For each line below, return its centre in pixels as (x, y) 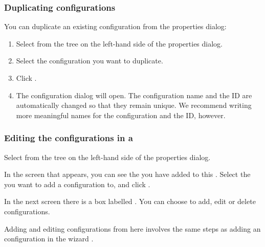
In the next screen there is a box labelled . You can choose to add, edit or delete (130, 201)
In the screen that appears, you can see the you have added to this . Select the (127, 174)
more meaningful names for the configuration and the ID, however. (121, 115)
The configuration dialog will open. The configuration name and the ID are (134, 95)
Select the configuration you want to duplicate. (90, 61)
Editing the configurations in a (69, 138)
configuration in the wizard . (49, 239)
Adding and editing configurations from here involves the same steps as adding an (132, 228)
